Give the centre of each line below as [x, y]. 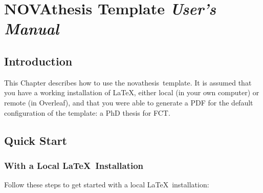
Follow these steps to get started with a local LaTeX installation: [107, 185]
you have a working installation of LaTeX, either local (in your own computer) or [132, 92]
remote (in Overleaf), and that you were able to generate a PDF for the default [129, 102]
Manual [32, 29]
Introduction [38, 61]
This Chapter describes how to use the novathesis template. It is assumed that [128, 82]
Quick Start [36, 140]
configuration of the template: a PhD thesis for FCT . [87, 112]
